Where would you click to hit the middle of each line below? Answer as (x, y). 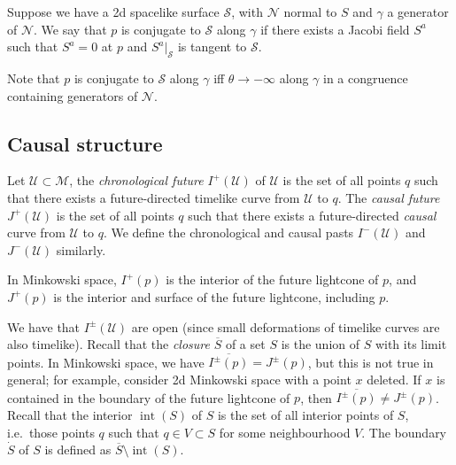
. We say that (70, 29)
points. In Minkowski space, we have (106, 362)
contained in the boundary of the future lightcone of (149, 397)
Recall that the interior (70, 414)
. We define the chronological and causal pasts (228, 232)
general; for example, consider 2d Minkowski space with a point (179, 380)
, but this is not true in (371, 362)
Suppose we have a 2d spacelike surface (113, 12)
